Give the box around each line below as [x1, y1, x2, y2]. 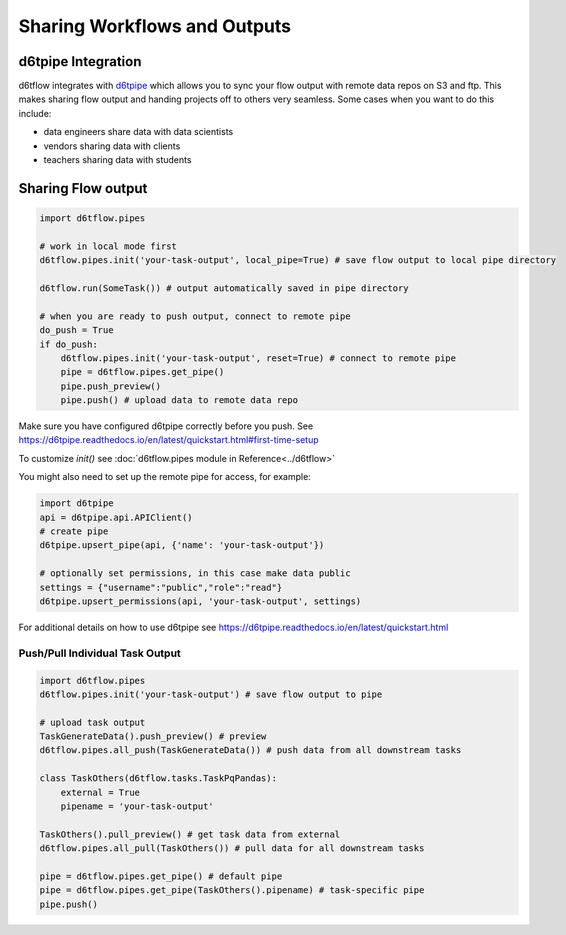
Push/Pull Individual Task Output [18, 646, 182, 660]
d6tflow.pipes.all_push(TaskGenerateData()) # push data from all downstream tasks [39, 745, 462, 756]
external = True [60, 786, 140, 798]
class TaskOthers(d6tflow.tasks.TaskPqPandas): [39, 773, 277, 784]
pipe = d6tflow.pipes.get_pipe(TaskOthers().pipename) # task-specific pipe [39, 885, 425, 896]
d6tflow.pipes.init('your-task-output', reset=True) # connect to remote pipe [60, 352, 457, 364]
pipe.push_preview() [60, 380, 162, 392]
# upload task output [39, 716, 146, 728]
